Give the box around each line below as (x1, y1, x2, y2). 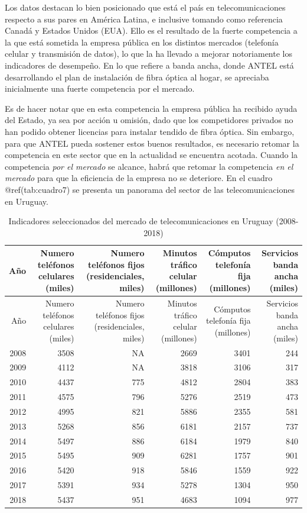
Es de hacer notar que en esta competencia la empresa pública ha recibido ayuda (5, 102, 298, 114)
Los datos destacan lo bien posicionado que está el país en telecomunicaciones (5, 1, 286, 13)
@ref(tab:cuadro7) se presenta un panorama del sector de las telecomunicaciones (5, 183, 295, 195)
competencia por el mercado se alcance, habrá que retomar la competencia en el (5, 160, 293, 172)
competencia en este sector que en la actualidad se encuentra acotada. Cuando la (5, 149, 298, 161)
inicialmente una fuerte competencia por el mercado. (5, 82, 195, 95)
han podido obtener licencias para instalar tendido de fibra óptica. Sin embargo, (5, 125, 295, 137)
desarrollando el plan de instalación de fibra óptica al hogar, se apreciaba (5, 70, 269, 83)
